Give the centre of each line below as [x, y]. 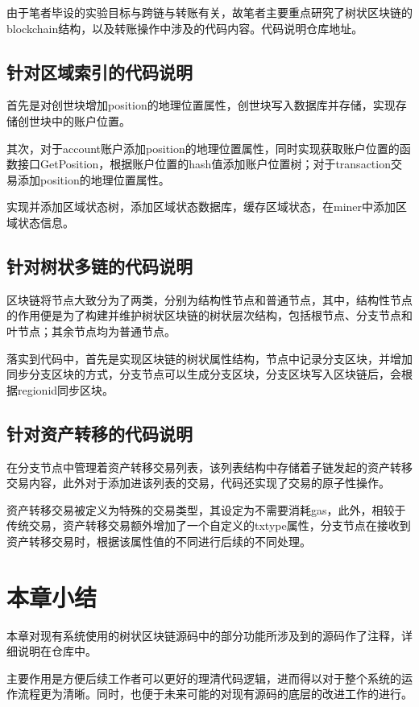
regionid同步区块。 [66, 389]
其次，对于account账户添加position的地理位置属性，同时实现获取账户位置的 [203, 148]
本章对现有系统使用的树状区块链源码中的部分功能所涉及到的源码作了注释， [204, 635]
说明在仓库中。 [57, 651]
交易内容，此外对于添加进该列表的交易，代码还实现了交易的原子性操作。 [198, 483]
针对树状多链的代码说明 [100, 265]
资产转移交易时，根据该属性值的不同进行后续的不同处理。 [159, 541]
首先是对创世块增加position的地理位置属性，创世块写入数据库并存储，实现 [201, 105]
